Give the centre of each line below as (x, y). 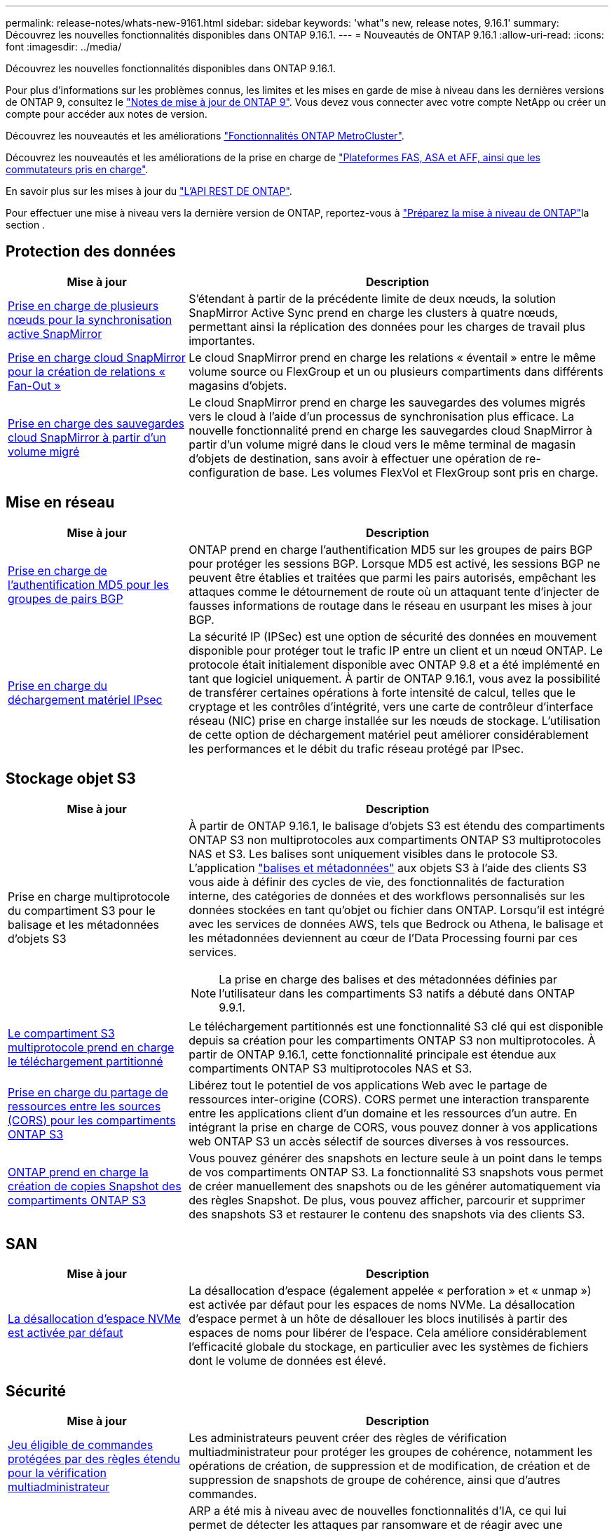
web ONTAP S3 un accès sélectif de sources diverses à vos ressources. (379, 1141)
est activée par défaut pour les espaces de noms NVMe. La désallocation (382, 1305)
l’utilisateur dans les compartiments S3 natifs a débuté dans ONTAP (397, 993)
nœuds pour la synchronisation (90, 319)
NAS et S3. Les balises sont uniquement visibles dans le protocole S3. (373, 853)
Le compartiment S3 (61, 1033)
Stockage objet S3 (71, 779)
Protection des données (91, 252)
